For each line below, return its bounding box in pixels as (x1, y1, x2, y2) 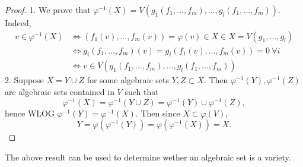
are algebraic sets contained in (5, 86, 114, 98)
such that (125, 86, 159, 98)
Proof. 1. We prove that (5, 4, 91, 15)
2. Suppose (5, 74, 44, 86)
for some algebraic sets (87, 74, 169, 86)
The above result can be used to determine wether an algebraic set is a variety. (5, 150, 291, 163)
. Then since (135, 106, 180, 119)
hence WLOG (5, 106, 55, 119)
